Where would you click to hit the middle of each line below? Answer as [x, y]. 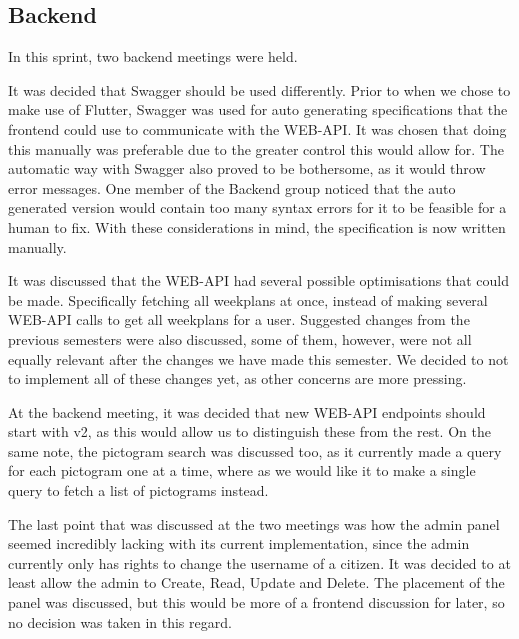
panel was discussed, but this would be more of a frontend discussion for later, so [256, 602]
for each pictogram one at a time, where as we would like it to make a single [242, 470]
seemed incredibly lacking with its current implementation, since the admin [239, 543]
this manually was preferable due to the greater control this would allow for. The [256, 148]
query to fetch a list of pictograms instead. [138, 490]
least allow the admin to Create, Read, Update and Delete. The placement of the [256, 582]
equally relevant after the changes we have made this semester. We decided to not [258, 358]
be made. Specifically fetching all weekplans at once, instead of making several [248, 299]
